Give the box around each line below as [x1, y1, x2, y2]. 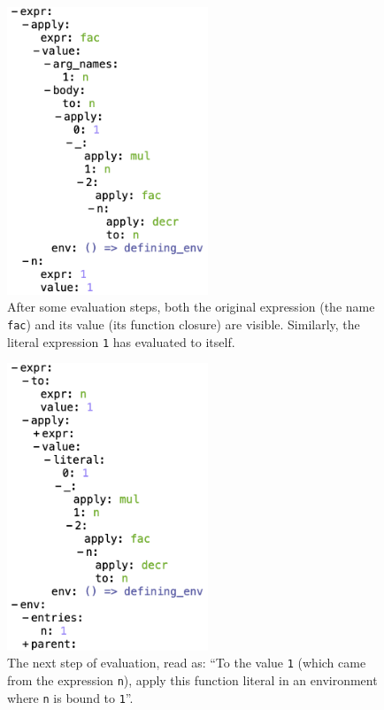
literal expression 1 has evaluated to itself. [7, 332, 235, 351]
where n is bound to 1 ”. [7, 688, 134, 706]
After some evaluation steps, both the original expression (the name [7, 297, 375, 316]
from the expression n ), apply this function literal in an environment [7, 671, 378, 690]
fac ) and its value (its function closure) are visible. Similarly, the [7, 315, 360, 334]
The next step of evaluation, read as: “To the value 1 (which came [7, 653, 366, 672]
